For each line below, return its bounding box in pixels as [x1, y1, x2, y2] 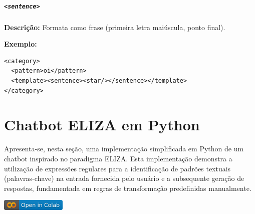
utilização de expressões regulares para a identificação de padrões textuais [4, 163, 231, 173]
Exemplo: [4, 39, 37, 49]
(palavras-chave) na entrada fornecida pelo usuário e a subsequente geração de [4, 173, 244, 183]
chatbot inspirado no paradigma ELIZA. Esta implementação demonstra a [4, 153, 232, 163]
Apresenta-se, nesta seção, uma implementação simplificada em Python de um [4, 143, 244, 154]
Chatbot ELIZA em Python [4, 114, 200, 135]
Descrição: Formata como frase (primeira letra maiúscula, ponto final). [4, 22, 225, 32]
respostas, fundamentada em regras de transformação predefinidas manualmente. [4, 182, 251, 193]
